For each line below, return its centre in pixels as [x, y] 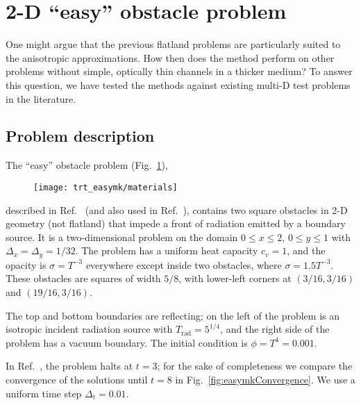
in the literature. [41, 98]
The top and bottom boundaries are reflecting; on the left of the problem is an [173, 315]
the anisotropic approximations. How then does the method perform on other [170, 57]
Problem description [80, 136]
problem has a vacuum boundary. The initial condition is [127, 342]
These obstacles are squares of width [83, 278]
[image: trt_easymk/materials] [106, 187]
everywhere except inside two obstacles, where [184, 264]
